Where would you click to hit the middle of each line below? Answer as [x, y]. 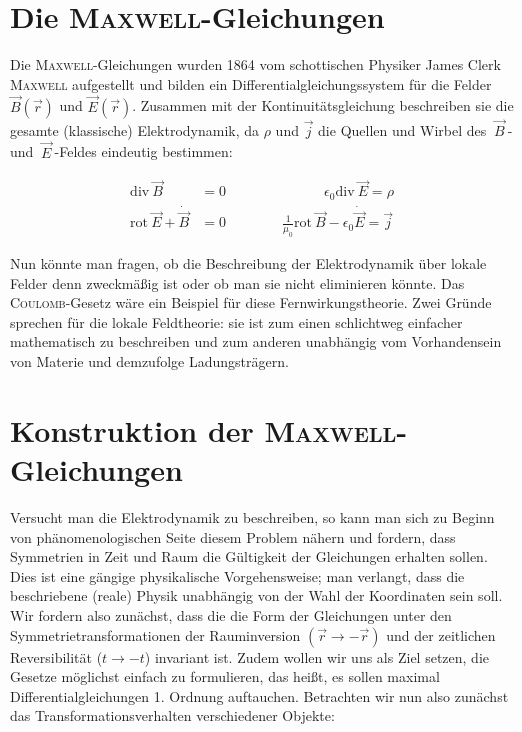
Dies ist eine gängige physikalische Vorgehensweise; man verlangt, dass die [237, 575]
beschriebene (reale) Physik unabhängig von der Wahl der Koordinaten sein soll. [256, 595]
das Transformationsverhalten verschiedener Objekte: [172, 715]
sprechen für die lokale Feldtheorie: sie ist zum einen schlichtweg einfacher [236, 321]
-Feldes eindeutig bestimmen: [143, 151]
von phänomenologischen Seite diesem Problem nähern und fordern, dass [233, 536]
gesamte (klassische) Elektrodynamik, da [135, 129]
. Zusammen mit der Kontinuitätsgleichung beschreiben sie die [323, 105]
